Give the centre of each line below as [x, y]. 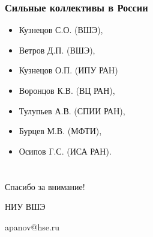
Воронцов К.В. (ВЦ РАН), [67, 90]
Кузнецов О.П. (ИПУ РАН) [68, 70]
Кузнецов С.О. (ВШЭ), [61, 30]
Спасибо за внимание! [45, 186]
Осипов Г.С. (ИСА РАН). [65, 151]
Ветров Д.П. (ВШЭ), [57, 50]
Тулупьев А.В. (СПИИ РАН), [72, 110]
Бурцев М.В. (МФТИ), [60, 131]
